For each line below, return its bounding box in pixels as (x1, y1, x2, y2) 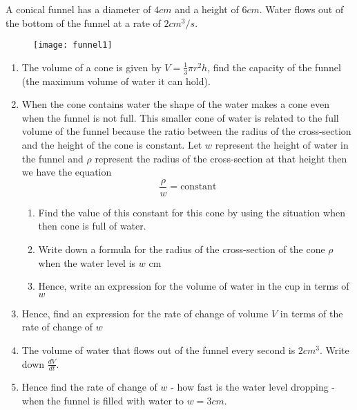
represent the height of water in (215, 138, 349, 152)
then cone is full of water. (38, 218, 146, 233)
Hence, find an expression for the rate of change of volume (21, 306, 269, 320)
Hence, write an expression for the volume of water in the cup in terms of (38, 279, 349, 293)
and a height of (175, 2, 239, 16)
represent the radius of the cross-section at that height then (95, 151, 347, 165)
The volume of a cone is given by (21, 59, 162, 74)
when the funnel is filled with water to (21, 393, 184, 408)
